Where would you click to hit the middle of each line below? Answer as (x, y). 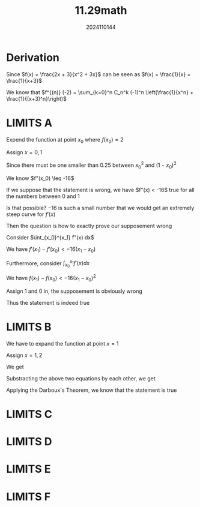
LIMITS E (29, 469)
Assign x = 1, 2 (24, 355)
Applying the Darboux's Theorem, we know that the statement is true (92, 390)
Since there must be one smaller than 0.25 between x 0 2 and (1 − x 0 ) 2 (91, 165)
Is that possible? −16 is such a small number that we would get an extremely (100, 208)
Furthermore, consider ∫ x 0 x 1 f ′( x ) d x (48, 264)
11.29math (101, 10)
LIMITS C (29, 414)
